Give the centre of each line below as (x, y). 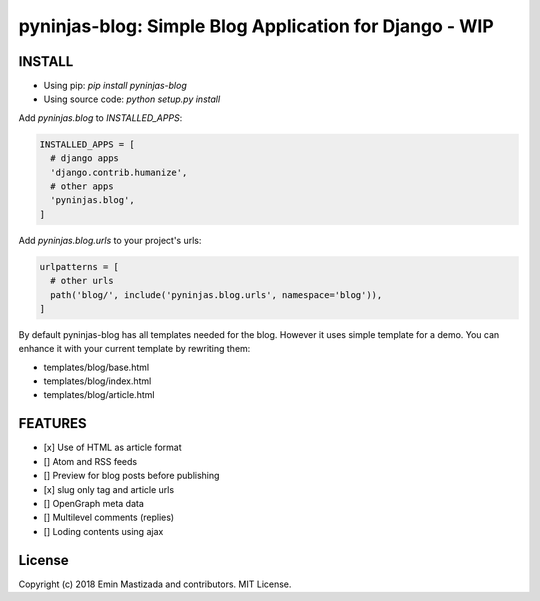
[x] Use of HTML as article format (112, 447)
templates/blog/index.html (97, 381)
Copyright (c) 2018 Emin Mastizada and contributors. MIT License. (155, 584)
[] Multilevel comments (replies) (109, 517)
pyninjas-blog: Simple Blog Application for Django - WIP (256, 26)
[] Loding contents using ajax (103, 531)
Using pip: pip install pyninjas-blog (115, 86)
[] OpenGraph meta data (94, 503)
